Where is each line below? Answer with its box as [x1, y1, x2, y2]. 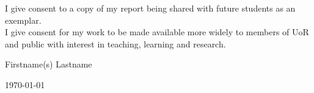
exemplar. [5, 13, 42, 26]
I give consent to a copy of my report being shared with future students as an [5, 2, 296, 14]
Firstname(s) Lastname [5, 58, 92, 71]
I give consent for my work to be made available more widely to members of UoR [5, 26, 309, 38]
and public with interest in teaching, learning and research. [5, 37, 226, 50]
